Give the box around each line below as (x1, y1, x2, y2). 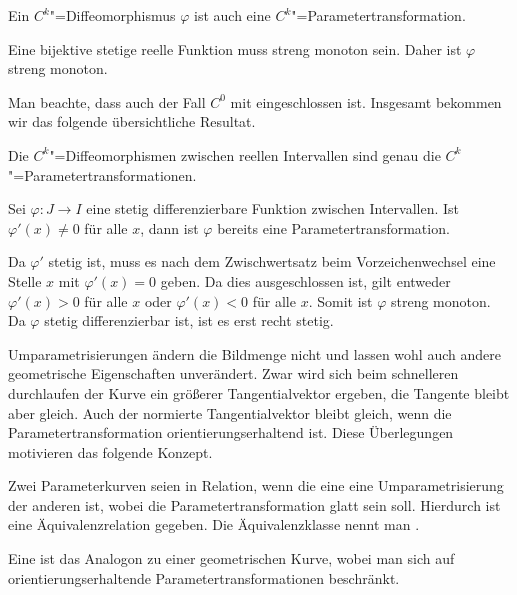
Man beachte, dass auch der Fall (8, 91, 206, 112)
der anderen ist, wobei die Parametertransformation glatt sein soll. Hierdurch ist (8, 494, 501, 515)
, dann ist (140, 217, 199, 238)
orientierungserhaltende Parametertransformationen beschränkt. (8, 567, 400, 588)
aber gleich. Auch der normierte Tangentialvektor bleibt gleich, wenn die (8, 402, 452, 423)
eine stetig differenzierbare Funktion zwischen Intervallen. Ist (86, 198, 460, 219)
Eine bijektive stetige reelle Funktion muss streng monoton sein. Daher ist (8, 38, 462, 59)
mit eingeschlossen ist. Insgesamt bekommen (230, 91, 502, 112)
